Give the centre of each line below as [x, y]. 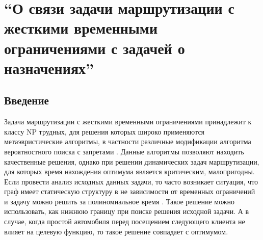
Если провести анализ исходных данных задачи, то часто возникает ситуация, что [131, 181]
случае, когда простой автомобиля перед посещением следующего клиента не [125, 221]
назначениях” [49, 68]
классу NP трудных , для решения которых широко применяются [104, 131]
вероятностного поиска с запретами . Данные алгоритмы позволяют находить [124, 151]
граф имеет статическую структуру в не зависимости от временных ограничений [130, 191]
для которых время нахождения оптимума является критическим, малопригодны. [129, 171]
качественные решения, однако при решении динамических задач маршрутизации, [132, 161]
